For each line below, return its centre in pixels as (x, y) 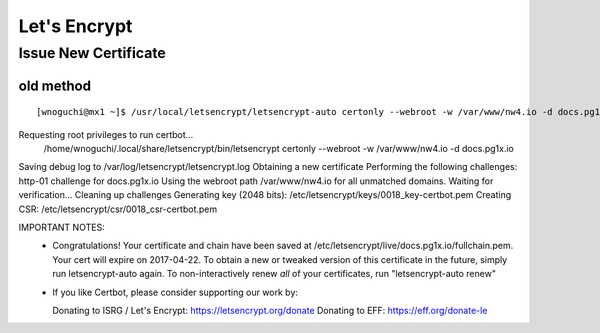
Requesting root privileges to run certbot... (106, 134)
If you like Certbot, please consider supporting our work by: (175, 292)
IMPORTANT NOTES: (61, 227)
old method (55, 85)
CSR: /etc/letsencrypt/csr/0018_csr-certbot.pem (118, 209)
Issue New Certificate (92, 53)
